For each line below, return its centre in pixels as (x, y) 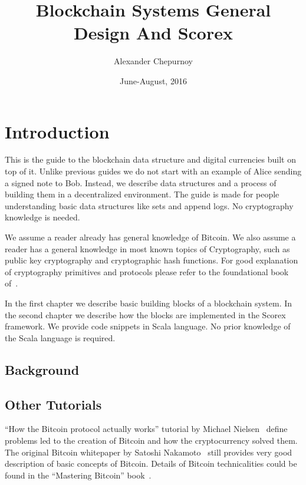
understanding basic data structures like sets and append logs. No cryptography (149, 205)
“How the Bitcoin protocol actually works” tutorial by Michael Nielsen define (146, 429)
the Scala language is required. (60, 337)
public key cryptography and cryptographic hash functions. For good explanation (152, 260)
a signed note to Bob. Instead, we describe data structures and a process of (141, 182)
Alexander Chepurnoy (153, 61)
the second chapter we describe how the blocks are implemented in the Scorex (145, 314)
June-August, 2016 (153, 80)
